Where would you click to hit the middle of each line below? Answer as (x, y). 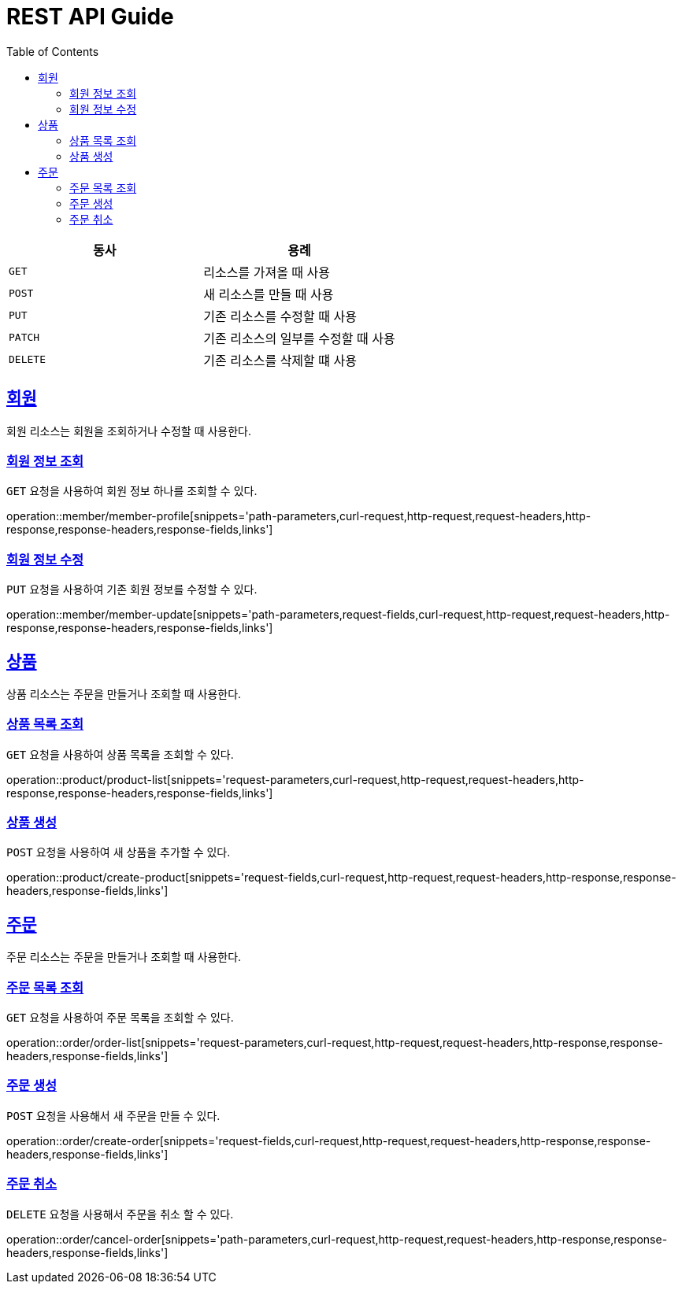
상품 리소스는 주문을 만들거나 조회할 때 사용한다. (124, 693)
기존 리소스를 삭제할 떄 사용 (280, 360)
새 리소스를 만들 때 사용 (269, 294)
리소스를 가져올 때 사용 (267, 272)
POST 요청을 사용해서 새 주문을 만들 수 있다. (113, 1115)
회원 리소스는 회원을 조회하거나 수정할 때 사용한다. (129, 431)
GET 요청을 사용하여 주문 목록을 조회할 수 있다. (120, 1018)
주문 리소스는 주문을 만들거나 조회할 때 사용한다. (124, 957)
